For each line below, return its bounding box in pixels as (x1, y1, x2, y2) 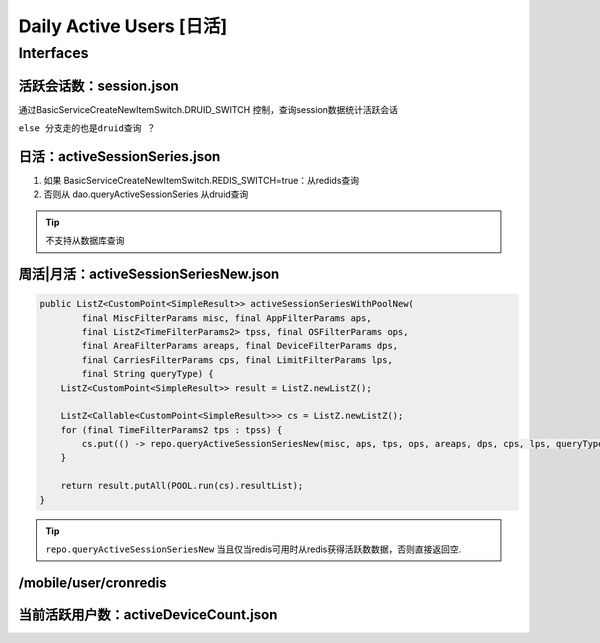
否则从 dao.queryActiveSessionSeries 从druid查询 (43, 188, 249, 200)
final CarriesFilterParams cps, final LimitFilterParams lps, (81, 354, 394, 365)
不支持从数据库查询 (45, 235, 125, 247)
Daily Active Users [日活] (18, 15, 228, 37)
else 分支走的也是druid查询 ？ (18, 123, 156, 134)
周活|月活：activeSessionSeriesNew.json (18, 266, 280, 282)
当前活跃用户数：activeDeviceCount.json (18, 606, 278, 623)
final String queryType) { (81, 368, 214, 380)
